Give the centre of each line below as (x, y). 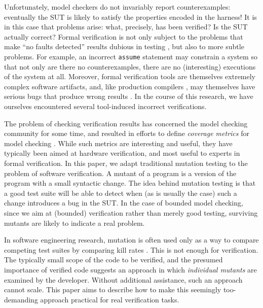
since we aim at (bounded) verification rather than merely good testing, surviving (131, 212)
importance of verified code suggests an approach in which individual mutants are (130, 269)
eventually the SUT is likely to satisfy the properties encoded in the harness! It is (130, 16)
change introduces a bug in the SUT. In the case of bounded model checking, (124, 203)
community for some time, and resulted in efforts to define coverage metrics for (127, 133)
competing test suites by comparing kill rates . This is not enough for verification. (131, 249)
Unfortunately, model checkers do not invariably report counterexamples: (117, 7)
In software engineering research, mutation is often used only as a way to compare (131, 240)
